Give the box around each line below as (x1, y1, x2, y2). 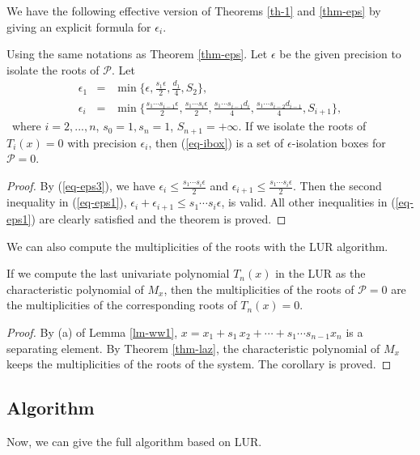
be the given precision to (279, 45, 401, 62)
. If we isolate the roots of (238, 117, 367, 134)
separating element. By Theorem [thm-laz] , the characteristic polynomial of (6, 339, 380, 356)
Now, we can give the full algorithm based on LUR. (6, 432, 262, 449)
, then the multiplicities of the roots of (163, 280, 354, 297)
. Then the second (292, 177, 382, 194)
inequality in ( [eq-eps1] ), (6, 193, 127, 210)
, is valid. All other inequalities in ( (221, 193, 396, 210)
